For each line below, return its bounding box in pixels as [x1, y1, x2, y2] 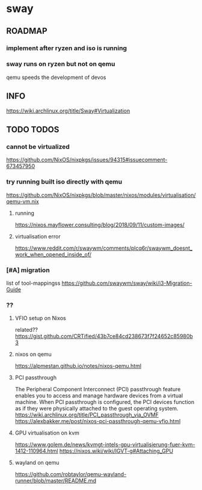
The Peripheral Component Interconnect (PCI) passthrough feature [14, 386, 181, 393]
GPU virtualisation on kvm [14, 429, 80, 436]
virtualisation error [14, 232, 61, 240]
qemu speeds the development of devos [6, 73, 106, 81]
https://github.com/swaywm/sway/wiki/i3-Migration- [61, 279, 192, 287]
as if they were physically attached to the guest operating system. [14, 405, 179, 412]
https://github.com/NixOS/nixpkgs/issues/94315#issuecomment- [6, 156, 168, 164]
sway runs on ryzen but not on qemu [6, 60, 115, 68]
